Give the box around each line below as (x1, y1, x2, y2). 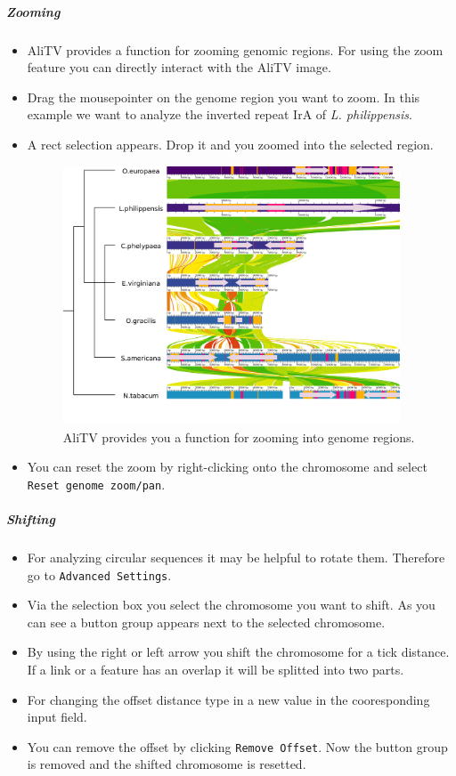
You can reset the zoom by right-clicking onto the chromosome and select (27, 457, 427, 476)
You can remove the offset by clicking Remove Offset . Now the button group (27, 737, 448, 756)
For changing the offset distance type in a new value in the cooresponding (27, 690, 430, 708)
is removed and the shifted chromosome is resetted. (27, 755, 306, 773)
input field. (27, 707, 87, 726)
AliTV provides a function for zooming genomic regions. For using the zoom (27, 40, 444, 59)
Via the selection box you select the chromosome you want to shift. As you (27, 595, 436, 614)
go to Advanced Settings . (27, 565, 172, 584)
